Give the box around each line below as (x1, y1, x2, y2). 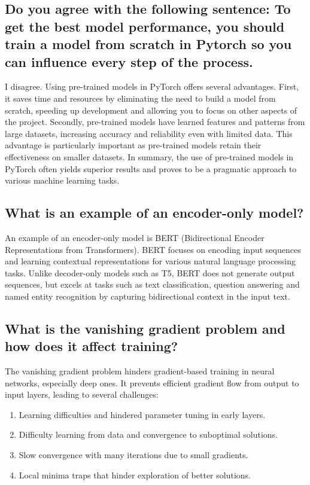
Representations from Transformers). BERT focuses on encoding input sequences (5, 243, 301, 255)
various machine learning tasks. (5, 174, 120, 187)
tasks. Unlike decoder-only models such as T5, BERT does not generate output (5, 266, 295, 279)
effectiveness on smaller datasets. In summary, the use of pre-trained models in (5, 150, 294, 163)
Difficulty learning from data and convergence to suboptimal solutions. (19, 428, 278, 441)
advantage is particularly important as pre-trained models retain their (5, 139, 262, 151)
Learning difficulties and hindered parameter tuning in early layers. (19, 408, 266, 420)
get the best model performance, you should (5, 17, 285, 35)
